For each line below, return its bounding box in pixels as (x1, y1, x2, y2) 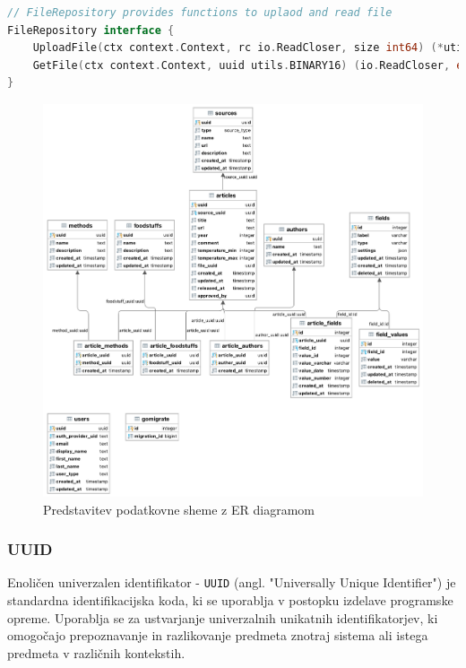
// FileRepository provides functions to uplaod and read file (7, 6, 393, 19)
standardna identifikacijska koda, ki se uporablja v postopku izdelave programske (7, 591, 453, 610)
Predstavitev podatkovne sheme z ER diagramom (43, 499, 315, 518)
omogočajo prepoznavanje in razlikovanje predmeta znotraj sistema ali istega (7, 626, 428, 645)
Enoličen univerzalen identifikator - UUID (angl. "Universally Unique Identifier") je (7, 573, 456, 592)
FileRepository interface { (7, 23, 175, 37)
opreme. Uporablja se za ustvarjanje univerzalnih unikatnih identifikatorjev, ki (7, 608, 438, 627)
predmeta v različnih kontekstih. (7, 643, 186, 662)
